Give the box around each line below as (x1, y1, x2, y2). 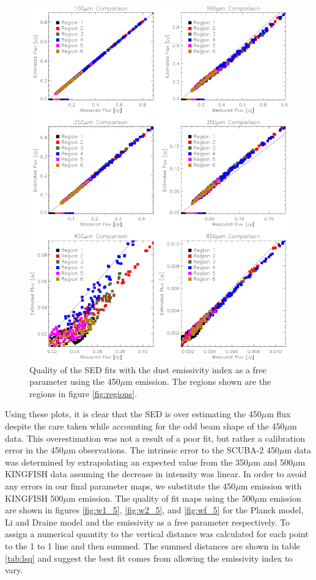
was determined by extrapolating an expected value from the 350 (5, 455, 249, 468)
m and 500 (253, 455, 293, 468)
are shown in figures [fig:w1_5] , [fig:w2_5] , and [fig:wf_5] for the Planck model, (5, 504, 304, 516)
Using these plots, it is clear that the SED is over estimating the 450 (5, 407, 262, 420)
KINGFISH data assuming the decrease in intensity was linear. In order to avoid (5, 467, 307, 480)
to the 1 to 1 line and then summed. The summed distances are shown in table (5, 539, 300, 552)
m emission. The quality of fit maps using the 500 (68, 491, 255, 504)
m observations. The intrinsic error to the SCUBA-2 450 (68, 444, 280, 456)
